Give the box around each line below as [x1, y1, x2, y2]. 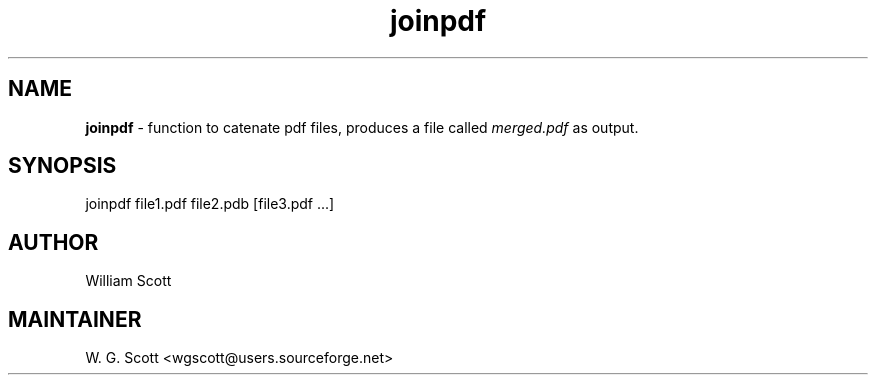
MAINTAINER [8, 306, 142, 332]
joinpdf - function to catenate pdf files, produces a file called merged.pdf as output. [85, 118, 639, 136]
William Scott [85, 272, 172, 290]
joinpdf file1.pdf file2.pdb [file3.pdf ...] [85, 195, 335, 213]
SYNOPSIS [8, 153, 117, 179]
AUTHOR [8, 229, 99, 255]
